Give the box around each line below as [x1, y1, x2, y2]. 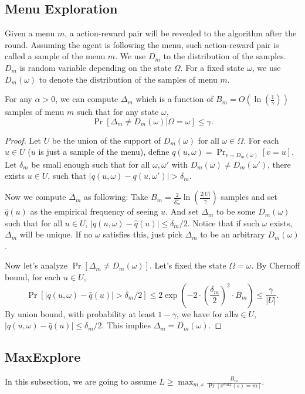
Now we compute [5, 191, 66, 203]
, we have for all [176, 307, 234, 320]
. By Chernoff [251, 259, 300, 271]
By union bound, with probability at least [5, 307, 155, 320]
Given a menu [5, 27, 55, 39]
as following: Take [83, 191, 148, 203]
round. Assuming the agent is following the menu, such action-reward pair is [5, 38, 279, 50]
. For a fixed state [180, 61, 245, 73]
